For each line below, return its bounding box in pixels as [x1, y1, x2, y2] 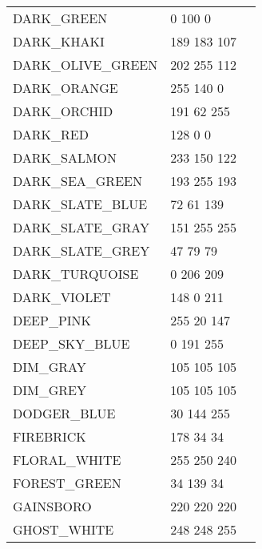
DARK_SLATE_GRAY [13, 218, 150, 236]
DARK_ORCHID [13, 102, 113, 120]
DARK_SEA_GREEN [13, 172, 142, 190]
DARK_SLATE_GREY [13, 241, 150, 260]
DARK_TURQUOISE [13, 264, 139, 283]
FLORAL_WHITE [13, 450, 121, 469]
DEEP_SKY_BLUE [13, 334, 130, 353]
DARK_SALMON [13, 148, 117, 167]
